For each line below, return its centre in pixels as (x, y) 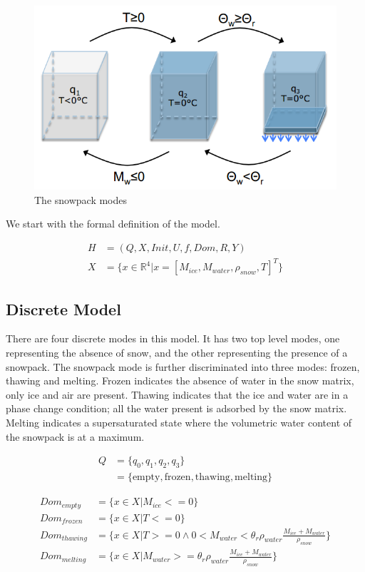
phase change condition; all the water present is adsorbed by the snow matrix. (176, 408)
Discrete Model (63, 308)
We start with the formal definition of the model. (113, 224)
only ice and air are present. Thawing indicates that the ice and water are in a (177, 394)
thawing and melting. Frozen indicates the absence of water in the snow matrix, (180, 381)
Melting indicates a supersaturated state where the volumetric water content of (179, 423)
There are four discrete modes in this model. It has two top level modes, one (173, 338)
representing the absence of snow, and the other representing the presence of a (177, 353)
